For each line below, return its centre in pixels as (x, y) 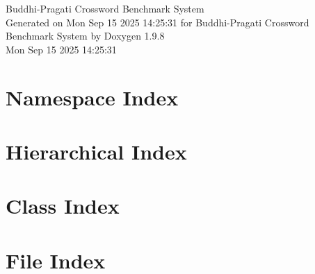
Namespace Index (92, 97)
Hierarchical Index (96, 151)
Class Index (63, 206)
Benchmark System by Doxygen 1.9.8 (85, 36)
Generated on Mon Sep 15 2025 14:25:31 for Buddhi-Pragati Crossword (157, 22)
